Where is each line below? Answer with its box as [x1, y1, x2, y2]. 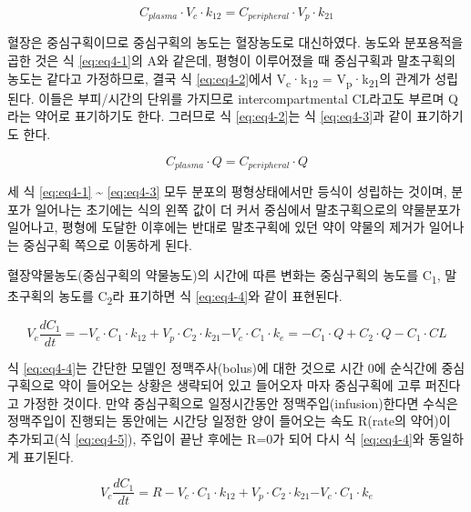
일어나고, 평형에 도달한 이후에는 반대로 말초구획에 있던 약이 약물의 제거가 [7, 217, 425, 236]
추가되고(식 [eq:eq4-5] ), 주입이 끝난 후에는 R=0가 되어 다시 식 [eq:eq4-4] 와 [7, 429, 425, 448]
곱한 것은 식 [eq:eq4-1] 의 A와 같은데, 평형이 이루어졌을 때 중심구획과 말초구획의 [7, 51, 456, 70]
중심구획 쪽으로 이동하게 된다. [23, 235, 192, 254]
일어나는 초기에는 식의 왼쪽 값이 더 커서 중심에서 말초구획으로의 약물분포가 [35, 199, 461, 218]
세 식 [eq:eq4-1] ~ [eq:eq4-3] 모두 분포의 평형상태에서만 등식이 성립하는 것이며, [7, 182, 447, 200]
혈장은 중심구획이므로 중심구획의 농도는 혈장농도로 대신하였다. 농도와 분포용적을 [7, 33, 464, 52]
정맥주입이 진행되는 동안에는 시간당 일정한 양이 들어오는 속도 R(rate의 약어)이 [7, 411, 451, 430]
